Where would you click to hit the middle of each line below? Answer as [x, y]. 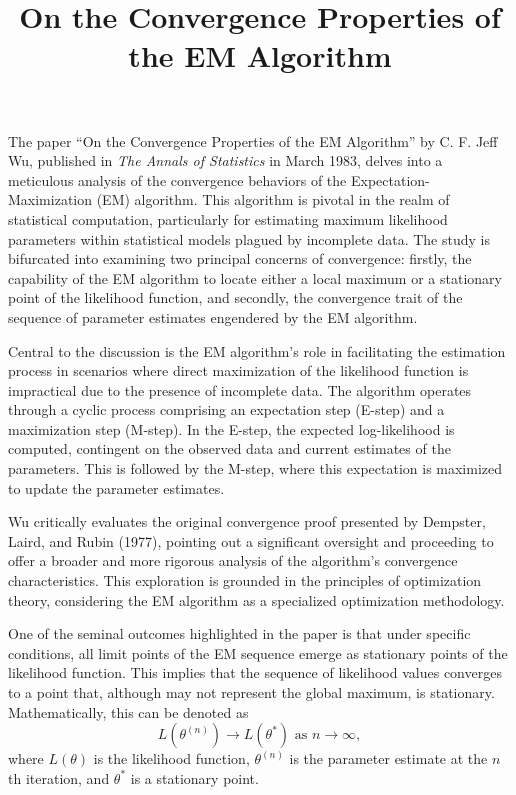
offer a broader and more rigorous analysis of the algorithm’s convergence [233, 560]
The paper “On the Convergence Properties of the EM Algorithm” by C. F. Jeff [253, 140]
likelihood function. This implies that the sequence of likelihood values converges [255, 672]
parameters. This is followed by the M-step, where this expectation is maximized [255, 468]
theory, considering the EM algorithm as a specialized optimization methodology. [256, 599]
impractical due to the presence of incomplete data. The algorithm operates [240, 389]
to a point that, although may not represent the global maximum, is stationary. [251, 692]
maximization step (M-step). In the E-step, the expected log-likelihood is [231, 428]
